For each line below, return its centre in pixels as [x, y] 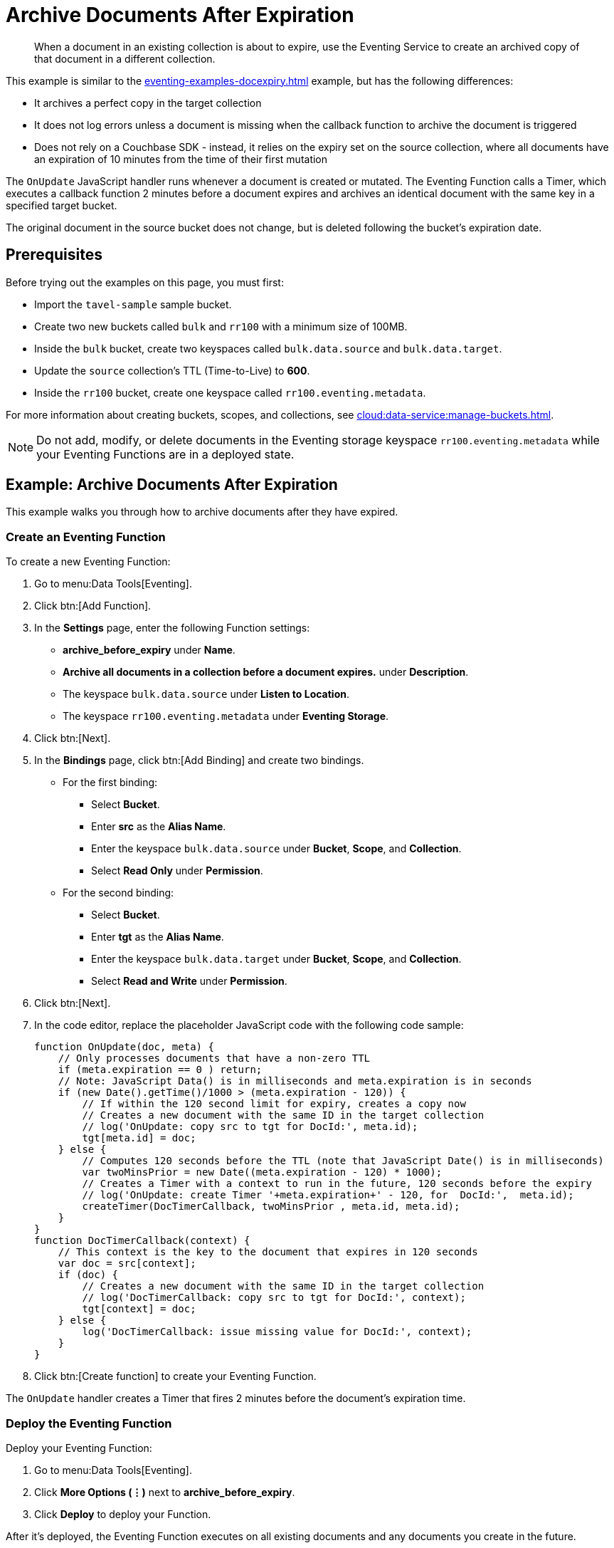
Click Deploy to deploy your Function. [123, 1514]
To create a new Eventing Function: [88, 562]
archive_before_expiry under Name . [149, 650]
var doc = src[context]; [127, 1264]
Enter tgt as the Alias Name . [158, 937]
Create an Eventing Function [86, 537]
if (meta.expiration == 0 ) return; [160, 1070]
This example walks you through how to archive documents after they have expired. [202, 512]
